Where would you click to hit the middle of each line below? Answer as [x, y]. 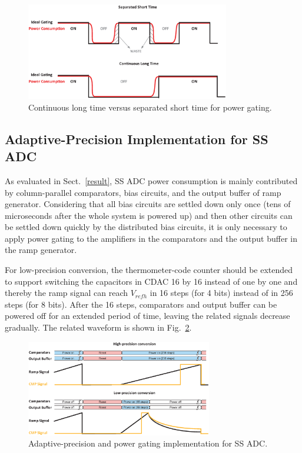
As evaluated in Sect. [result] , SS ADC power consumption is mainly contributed [151, 180]
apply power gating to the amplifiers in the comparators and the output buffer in [151, 238]
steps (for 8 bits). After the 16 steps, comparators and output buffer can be [141, 304]
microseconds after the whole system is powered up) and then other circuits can [149, 215]
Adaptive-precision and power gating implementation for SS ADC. [148, 443]
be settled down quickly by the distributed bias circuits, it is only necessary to [146, 227]
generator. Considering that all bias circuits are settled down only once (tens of [148, 204]
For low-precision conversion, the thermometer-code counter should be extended [149, 270]
